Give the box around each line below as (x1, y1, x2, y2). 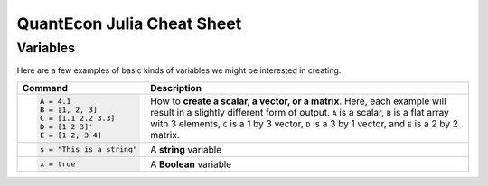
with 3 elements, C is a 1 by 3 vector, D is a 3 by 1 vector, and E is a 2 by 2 (150, 117, 458, 130)
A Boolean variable (150, 158, 232, 171)
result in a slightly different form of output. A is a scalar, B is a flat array (150, 107, 449, 119)
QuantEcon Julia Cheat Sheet (16, 14, 242, 33)
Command (22, 81, 68, 94)
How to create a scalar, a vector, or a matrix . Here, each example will (150, 95, 446, 107)
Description (150, 81, 202, 94)
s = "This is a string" (39, 144, 137, 154)
